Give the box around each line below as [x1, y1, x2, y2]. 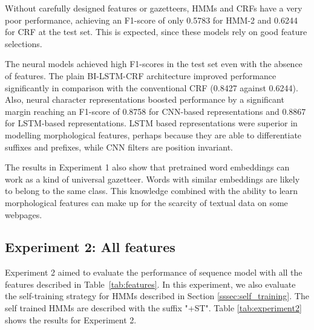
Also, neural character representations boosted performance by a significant [5, 93, 284, 106]
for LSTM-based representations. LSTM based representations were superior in [5, 117, 298, 129]
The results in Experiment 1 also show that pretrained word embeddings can [5, 161, 290, 173]
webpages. [5, 208, 42, 221]
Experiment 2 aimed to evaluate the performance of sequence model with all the [5, 266, 303, 279]
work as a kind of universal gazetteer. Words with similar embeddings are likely [5, 172, 300, 185]
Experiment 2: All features [5, 238, 175, 256]
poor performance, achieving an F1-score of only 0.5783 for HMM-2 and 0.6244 [5, 13, 298, 26]
